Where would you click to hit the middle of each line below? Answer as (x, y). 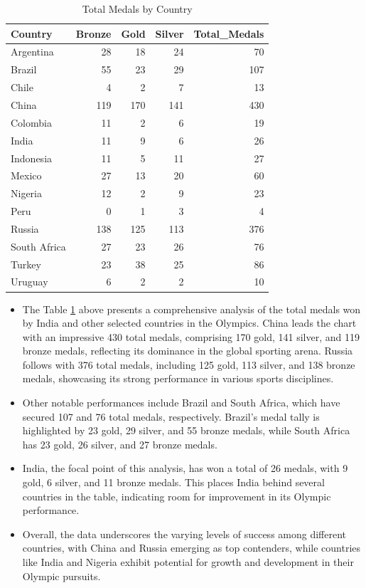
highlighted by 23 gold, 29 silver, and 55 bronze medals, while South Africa (186, 430)
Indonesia (32, 158)
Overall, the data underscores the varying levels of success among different (184, 534)
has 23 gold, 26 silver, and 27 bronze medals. (120, 444)
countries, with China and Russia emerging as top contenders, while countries (192, 548)
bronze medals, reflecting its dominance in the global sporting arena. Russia (188, 351)
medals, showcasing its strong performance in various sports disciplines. (178, 378)
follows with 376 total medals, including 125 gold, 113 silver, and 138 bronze (189, 364)
